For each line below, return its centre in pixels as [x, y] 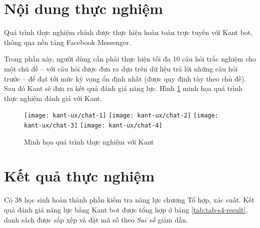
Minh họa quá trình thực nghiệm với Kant [89, 141]
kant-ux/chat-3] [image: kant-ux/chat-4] [93, 125]
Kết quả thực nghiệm [79, 176]
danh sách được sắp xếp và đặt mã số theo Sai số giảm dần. [96, 219]
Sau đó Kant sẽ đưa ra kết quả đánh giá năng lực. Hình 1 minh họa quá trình [123, 88]
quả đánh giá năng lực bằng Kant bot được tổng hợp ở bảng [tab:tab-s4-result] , [126, 209]
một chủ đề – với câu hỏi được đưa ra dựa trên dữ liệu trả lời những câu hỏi [121, 68]
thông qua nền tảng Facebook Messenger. [67, 42]
